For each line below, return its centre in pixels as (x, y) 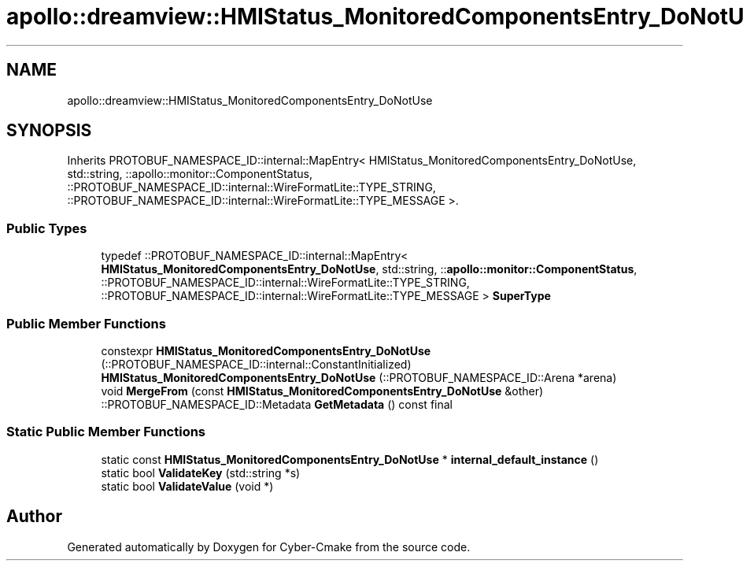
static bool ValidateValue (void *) (187, 486)
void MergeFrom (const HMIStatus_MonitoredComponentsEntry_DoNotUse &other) (322, 391)
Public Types (47, 228)
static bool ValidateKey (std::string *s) (201, 472)
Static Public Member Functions (106, 432)
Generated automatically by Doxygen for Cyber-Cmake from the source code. (269, 547)
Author (34, 517)
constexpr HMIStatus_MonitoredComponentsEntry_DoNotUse (266, 350)
